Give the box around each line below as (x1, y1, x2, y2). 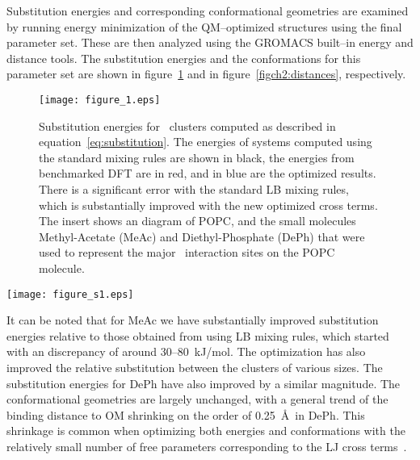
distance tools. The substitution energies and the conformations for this (6, 49, 361, 66)
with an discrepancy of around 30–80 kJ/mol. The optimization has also (6, 343, 366, 360)
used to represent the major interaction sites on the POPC (39, 244, 335, 261)
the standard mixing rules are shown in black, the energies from (39, 148, 355, 165)
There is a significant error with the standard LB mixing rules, (39, 181, 349, 197)
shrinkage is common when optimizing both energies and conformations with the (6, 422, 405, 439)
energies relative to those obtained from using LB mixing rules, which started (6, 327, 389, 344)
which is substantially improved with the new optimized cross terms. (39, 196, 378, 213)
